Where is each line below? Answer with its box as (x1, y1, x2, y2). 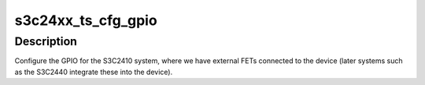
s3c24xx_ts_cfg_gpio (14, 12, 157, 29)
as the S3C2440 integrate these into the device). (14, 67, 173, 76)
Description (14, 34, 78, 48)
